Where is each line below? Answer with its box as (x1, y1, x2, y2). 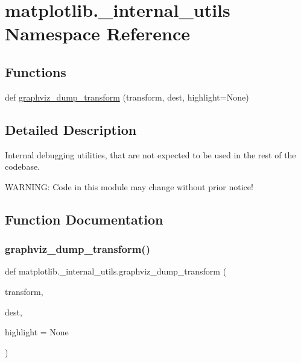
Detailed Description (5, 120, 137, 138)
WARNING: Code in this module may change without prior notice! (5, 180, 253, 193)
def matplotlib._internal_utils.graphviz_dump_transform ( (5, 265, 227, 278)
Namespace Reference (5, 21, 190, 46)
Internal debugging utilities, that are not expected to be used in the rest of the (5, 148, 296, 161)
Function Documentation (5, 209, 163, 228)
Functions (5, 62, 66, 81)
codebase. (5, 160, 40, 173)
